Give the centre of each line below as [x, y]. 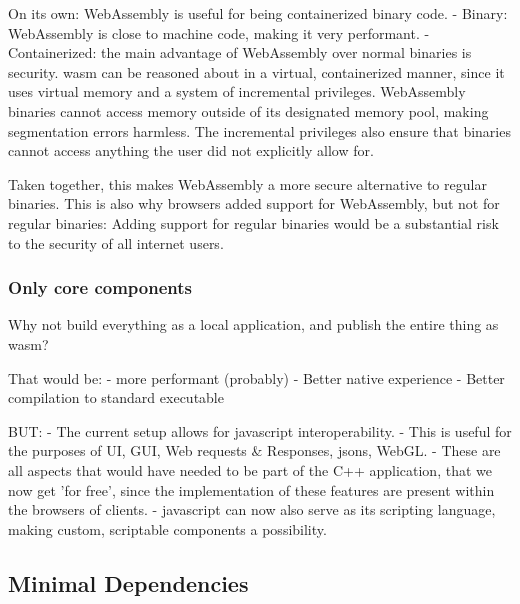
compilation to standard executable [116, 397]
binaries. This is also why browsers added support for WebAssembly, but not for [254, 203]
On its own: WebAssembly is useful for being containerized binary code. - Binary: [258, 13]
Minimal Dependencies [128, 582]
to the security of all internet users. [116, 242]
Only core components [100, 287]
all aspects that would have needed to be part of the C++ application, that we [250, 469]
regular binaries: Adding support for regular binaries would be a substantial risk [253, 222]
